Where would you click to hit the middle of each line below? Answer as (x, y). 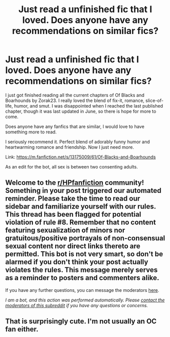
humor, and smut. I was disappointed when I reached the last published (89, 106)
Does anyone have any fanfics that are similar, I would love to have (75, 126)
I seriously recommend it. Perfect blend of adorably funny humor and (78, 142)
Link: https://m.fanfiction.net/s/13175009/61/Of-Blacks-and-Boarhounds (81, 157)
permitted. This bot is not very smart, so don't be (84, 254)
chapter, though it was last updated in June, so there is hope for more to (81, 111)
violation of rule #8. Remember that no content (81, 223)
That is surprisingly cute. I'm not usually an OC (81, 322)
